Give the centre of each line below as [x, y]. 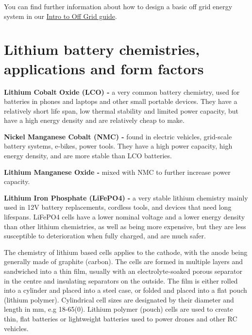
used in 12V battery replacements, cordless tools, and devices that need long [118, 207]
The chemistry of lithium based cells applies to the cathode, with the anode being [126, 252]
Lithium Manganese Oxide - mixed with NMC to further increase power [117, 172]
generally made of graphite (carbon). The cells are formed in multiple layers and [123, 261]
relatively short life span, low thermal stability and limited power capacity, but [121, 110]
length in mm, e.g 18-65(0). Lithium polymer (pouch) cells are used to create [118, 309]
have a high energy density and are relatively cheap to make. [94, 120]
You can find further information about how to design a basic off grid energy [118, 6]
